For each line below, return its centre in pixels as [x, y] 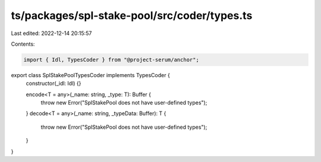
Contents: [23, 44]
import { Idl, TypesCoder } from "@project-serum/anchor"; [111, 60]
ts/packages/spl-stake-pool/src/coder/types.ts [132, 15]
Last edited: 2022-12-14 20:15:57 [51, 33]
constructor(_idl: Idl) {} [53, 84]
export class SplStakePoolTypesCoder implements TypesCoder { [91, 75]
